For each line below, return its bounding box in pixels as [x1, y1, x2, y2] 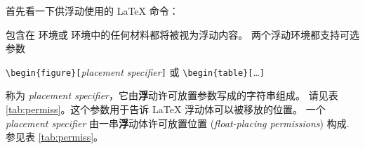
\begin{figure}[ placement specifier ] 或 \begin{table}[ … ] [6, 64, 265, 79]
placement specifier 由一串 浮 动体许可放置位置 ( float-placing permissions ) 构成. [6, 115, 350, 130]
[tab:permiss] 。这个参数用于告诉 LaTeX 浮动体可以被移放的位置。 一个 [6, 102, 326, 117]
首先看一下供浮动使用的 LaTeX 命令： [6, 4, 179, 18]
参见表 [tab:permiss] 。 [6, 129, 104, 144]
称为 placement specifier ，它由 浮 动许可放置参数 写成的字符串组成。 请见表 [6, 88, 338, 103]
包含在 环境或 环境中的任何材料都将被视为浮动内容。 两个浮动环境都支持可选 [6, 27, 359, 41]
